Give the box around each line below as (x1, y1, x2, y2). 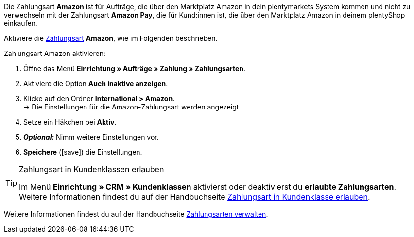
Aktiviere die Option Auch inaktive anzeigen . (23, 79, 168, 88)
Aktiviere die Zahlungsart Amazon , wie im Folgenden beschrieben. (4, 34, 218, 42)
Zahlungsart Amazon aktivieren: (4, 49, 106, 57)
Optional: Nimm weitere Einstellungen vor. (23, 133, 159, 141)
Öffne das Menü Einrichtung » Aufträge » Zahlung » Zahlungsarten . (23, 64, 246, 73)
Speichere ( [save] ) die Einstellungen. (23, 148, 142, 156)
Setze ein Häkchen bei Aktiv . (23, 118, 117, 126)
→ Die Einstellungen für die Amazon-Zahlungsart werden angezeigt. (23, 103, 241, 111)
